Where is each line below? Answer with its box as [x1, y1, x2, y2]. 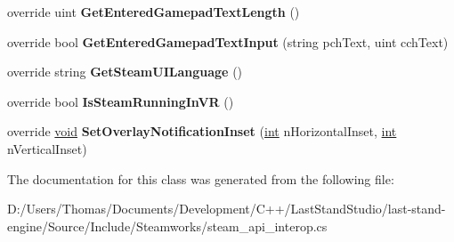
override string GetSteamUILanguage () [7, 62, 243, 81]
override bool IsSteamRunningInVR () [7, 92, 234, 110]
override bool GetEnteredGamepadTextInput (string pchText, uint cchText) [7, 32, 449, 51]
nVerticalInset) [7, 139, 87, 157]
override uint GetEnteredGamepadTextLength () [7, 3, 300, 20]
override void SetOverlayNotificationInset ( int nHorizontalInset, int [7, 122, 397, 141]
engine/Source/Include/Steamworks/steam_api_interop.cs [7, 216, 328, 235]
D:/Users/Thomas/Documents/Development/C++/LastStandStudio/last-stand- [7, 199, 446, 218]
